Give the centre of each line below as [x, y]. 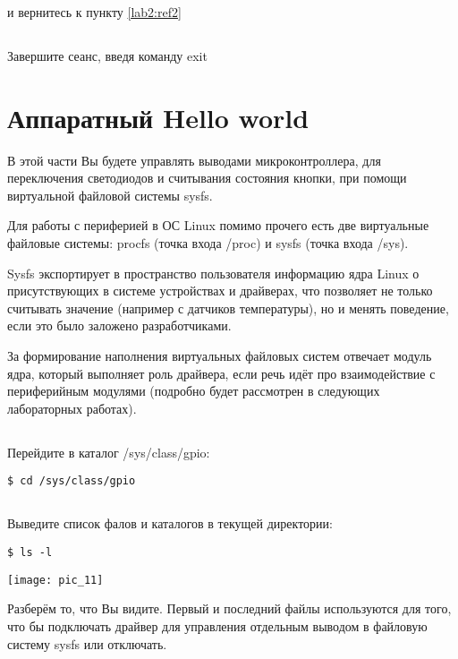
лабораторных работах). [72, 408]
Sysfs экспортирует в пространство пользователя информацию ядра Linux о [213, 273]
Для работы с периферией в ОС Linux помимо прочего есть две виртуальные [218, 225]
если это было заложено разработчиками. [119, 325]
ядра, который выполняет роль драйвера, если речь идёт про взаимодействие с [221, 373]
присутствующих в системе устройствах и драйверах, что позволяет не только [220, 291]
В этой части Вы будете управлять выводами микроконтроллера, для [194, 160]
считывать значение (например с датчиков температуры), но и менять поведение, [228, 308]
